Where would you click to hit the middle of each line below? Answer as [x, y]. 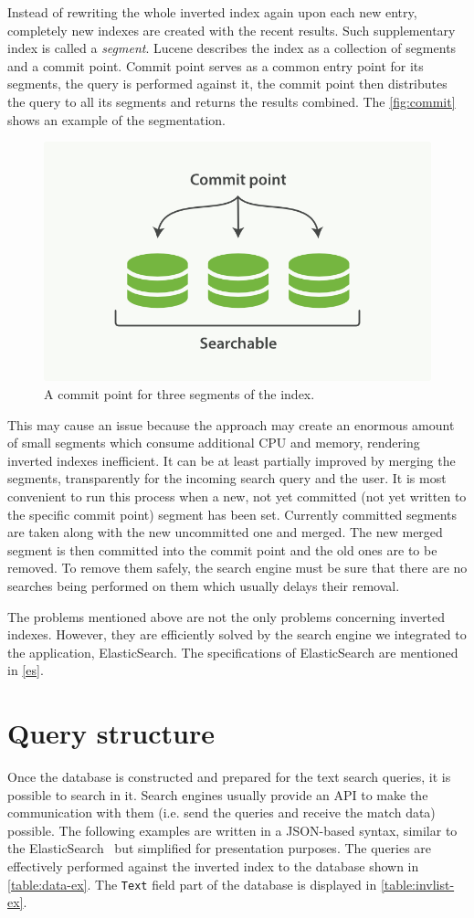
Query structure [111, 733]
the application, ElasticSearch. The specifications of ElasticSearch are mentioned [233, 652]
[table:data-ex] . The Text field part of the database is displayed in [192, 884]
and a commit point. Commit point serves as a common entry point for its [216, 65]
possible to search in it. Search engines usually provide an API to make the [218, 794]
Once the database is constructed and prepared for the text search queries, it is [229, 777]
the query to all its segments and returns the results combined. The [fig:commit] [232, 101]
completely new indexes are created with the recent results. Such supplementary [232, 30]
